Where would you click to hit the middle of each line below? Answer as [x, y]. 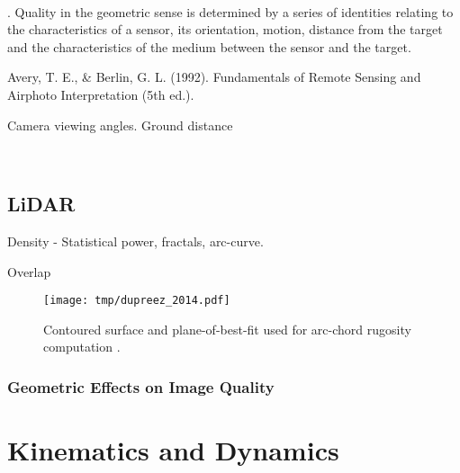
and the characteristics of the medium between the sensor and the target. [209, 46]
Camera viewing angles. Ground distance [120, 125]
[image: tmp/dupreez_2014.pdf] [137, 301]
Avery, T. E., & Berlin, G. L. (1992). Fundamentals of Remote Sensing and [214, 77]
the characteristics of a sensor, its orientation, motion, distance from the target [225, 29]
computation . [82, 347]
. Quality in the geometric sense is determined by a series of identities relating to [230, 11]
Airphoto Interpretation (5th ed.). [101, 94]
